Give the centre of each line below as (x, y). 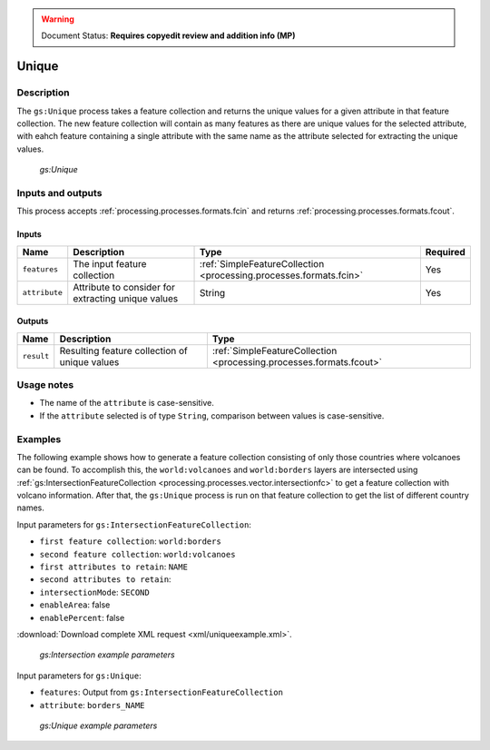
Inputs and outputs (59, 192)
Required (446, 252)
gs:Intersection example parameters (108, 655)
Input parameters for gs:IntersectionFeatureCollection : (134, 524)
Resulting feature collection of (123, 350)
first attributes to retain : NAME (113, 567)
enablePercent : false (82, 617)
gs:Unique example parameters (98, 725)
